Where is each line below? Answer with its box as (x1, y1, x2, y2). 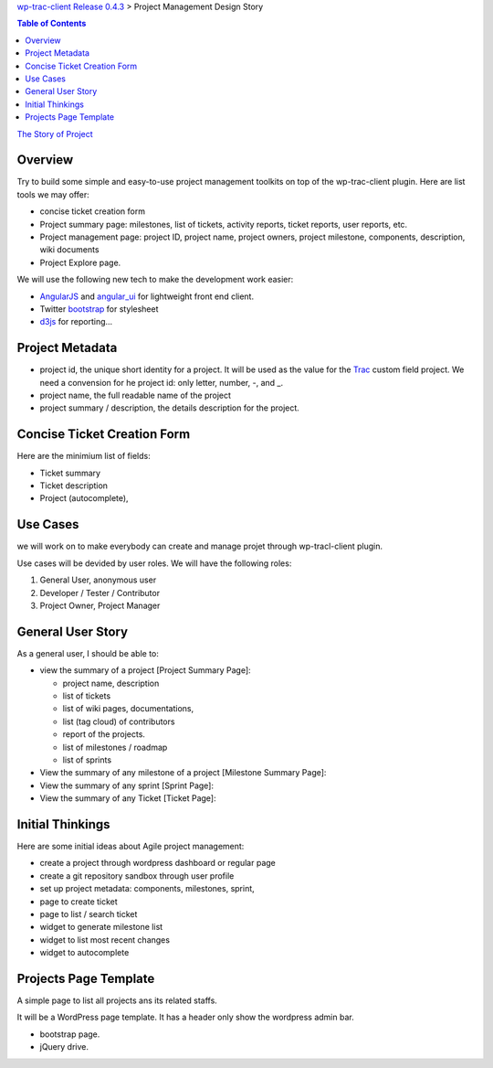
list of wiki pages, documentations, (62, 703, 194, 714)
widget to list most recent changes (39, 934, 171, 945)
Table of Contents (16, 18, 87, 29)
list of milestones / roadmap (62, 742, 168, 753)
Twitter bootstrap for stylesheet (39, 303, 159, 315)
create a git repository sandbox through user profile (39, 870, 235, 881)
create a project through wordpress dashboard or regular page (39, 858, 276, 869)
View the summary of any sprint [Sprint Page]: (39, 780, 215, 791)
